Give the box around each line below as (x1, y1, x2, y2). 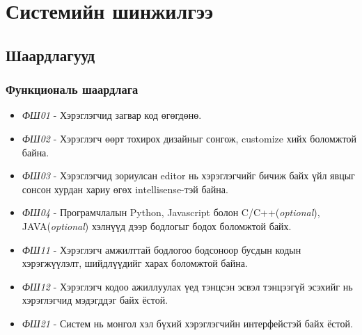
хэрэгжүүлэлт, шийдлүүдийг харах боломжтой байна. (22, 256, 248, 270)
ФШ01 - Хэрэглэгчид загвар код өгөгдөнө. (22, 108, 202, 122)
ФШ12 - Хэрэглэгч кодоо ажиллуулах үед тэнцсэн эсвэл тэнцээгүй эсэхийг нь (22, 279, 353, 293)
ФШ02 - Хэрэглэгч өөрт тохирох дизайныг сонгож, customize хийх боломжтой (22, 131, 356, 145)
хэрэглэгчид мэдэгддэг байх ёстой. (22, 293, 168, 307)
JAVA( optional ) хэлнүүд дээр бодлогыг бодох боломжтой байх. (22, 218, 292, 233)
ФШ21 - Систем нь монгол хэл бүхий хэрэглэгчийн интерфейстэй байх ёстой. (22, 316, 353, 330)
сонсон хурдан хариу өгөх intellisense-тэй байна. (22, 181, 228, 196)
